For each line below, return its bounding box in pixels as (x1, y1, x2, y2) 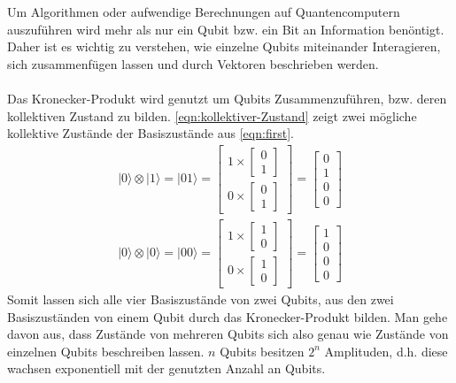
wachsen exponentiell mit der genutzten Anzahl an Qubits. (7, 359, 326, 378)
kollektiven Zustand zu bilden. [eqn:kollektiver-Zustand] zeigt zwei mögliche (7, 106, 417, 125)
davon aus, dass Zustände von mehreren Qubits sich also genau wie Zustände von (7, 325, 449, 343)
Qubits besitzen (220, 341, 305, 360)
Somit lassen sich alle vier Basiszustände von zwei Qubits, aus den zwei (7, 289, 394, 308)
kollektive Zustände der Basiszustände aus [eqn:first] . (7, 124, 294, 142)
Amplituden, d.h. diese (324, 341, 448, 360)
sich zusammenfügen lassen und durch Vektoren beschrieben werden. (7, 54, 379, 73)
